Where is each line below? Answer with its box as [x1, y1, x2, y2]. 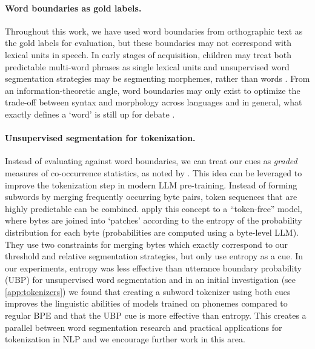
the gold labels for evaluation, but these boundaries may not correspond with [5, 36, 292, 49]
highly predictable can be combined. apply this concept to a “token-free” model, [5, 202, 302, 214]
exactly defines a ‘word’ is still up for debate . [5, 107, 175, 120]
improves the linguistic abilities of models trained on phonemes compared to [5, 297, 288, 310]
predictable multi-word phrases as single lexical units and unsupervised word [5, 60, 290, 73]
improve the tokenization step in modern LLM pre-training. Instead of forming [5, 178, 297, 191]
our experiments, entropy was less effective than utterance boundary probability [5, 261, 302, 274]
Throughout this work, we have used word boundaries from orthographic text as [5, 24, 303, 37]
